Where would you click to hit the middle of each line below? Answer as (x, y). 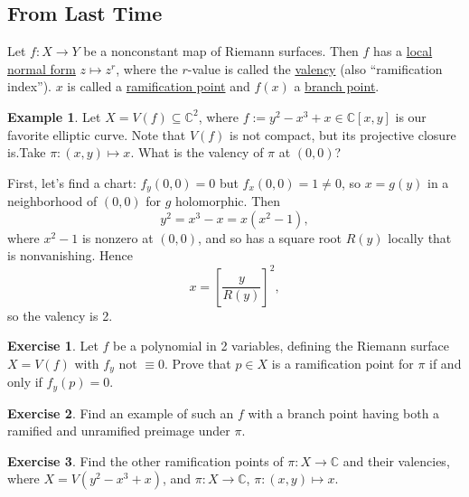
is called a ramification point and (159, 86)
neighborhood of (52, 201)
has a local (403, 51)
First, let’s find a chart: (72, 182)
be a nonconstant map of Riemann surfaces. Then (221, 51)
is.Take (27, 152)
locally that (420, 237)
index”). (30, 86)
